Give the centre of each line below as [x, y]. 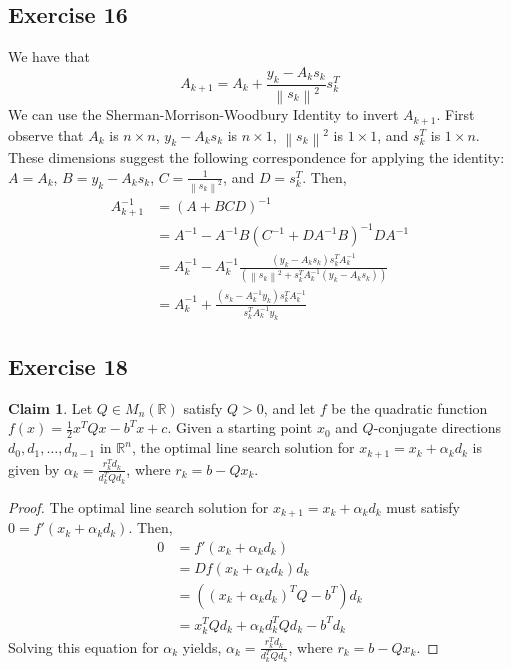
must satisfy [423, 506]
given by [34, 468]
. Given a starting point [240, 427]
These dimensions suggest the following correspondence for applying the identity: [256, 157]
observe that [46, 134]
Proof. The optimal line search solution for [138, 506]
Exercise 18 [68, 366]
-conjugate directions [437, 427]
